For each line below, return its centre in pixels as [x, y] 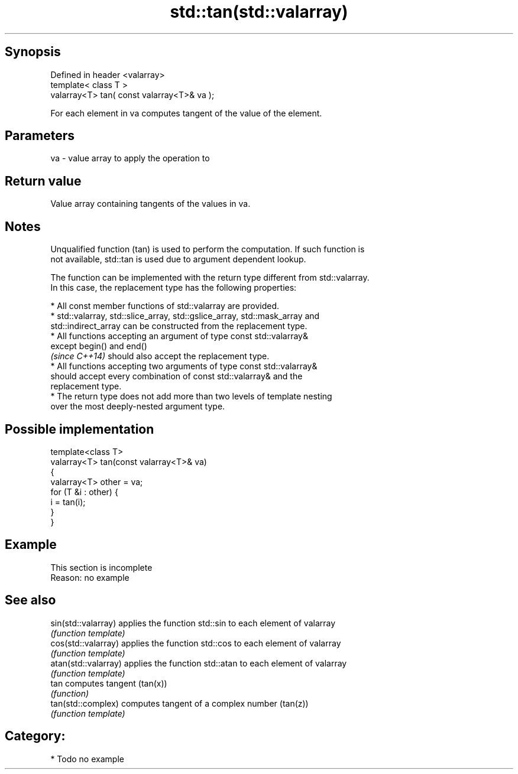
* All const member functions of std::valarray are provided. [165, 306]
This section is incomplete [101, 567]
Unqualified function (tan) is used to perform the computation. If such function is [208, 249]
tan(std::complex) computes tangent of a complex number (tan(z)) [179, 703]
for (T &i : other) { [84, 492]
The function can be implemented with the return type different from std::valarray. [210, 278]
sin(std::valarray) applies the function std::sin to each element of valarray [193, 623]
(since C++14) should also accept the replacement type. [160, 356]
